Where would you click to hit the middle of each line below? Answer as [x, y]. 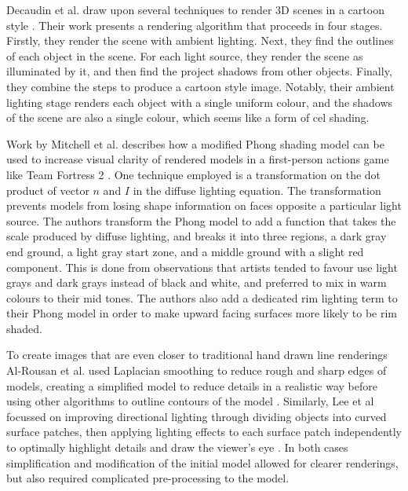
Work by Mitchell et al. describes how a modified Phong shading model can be [195, 143]
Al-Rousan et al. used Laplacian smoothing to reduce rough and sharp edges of [197, 370]
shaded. [24, 328]
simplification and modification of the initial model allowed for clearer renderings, [202, 462]
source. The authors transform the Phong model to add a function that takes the [201, 220]
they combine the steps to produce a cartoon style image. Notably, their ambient [200, 86]
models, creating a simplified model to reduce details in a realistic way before [192, 385]
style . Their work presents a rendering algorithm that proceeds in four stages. [195, 25]
